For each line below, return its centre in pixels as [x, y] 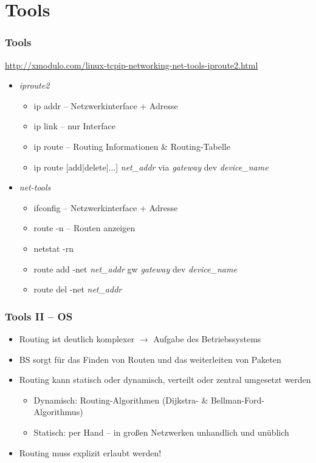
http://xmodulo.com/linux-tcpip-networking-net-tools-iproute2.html [132, 65]
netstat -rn [54, 248]
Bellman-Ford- [237, 400]
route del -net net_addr [78, 289]
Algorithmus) [58, 412]
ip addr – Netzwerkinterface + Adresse [106, 105]
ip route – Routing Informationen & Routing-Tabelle [132, 146]
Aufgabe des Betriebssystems [207, 338]
